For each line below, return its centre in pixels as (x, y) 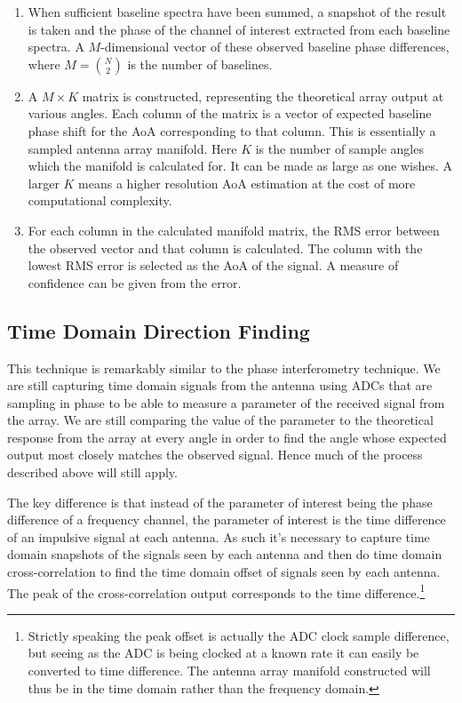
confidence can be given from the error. (135, 282)
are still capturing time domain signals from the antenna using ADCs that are (220, 385)
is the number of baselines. (200, 64)
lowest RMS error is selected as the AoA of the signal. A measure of (213, 265)
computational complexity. (100, 200)
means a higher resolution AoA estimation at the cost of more (247, 183)
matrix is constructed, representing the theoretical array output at (263, 96)
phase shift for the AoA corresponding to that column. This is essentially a (232, 130)
